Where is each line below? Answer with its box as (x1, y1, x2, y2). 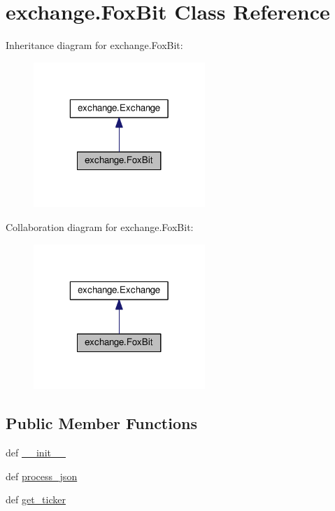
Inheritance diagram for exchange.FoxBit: (6, 38, 183, 52)
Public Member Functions (6, 412, 197, 434)
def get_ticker (6, 492, 66, 507)
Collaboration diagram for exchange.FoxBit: (6, 219, 194, 234)
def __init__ (6, 444, 66, 459)
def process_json (6, 468, 78, 483)
